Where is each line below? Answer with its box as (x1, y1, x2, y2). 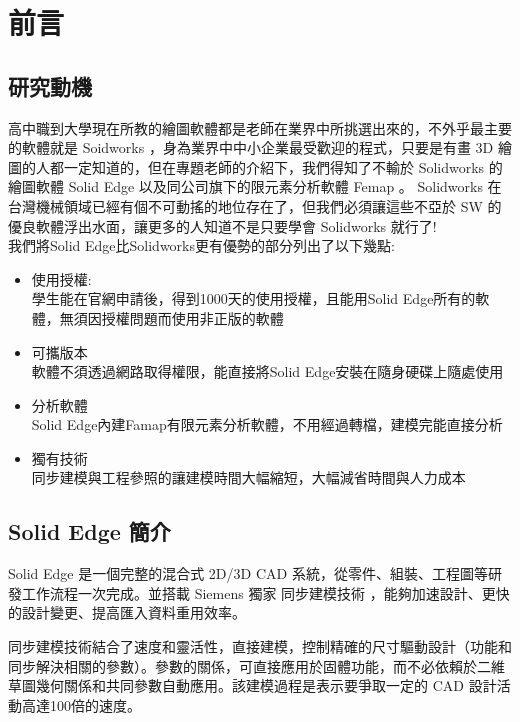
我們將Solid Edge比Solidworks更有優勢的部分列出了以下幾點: (8, 235, 395, 256)
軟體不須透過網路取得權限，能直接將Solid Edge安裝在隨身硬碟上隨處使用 (31, 361, 504, 382)
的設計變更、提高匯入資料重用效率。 (8, 602, 246, 623)
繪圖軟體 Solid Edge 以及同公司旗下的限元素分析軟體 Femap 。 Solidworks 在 (8, 176, 502, 197)
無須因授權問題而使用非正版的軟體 (59, 307, 284, 328)
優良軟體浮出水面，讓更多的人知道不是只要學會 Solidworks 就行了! (8, 215, 437, 236)
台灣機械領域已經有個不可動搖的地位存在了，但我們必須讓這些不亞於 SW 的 (8, 195, 502, 216)
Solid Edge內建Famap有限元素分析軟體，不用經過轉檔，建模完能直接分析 (31, 414, 503, 435)
